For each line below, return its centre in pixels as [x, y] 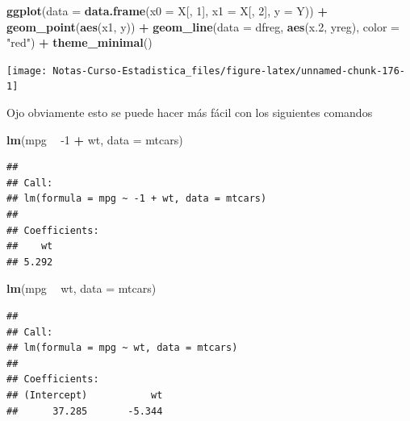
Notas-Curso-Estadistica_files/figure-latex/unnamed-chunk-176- [229, 71]
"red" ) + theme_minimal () [79, 42]
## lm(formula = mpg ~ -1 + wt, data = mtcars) [137, 199]
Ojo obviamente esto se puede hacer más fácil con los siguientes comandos [190, 113]
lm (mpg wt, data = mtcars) [82, 288]
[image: [27, 71]
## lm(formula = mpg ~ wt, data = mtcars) [122, 348]
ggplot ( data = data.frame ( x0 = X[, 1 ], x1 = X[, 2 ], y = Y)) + [167, 10]
